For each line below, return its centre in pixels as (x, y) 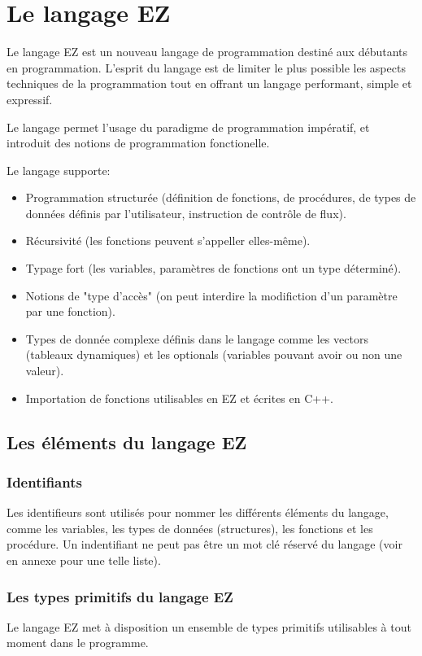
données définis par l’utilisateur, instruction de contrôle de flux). (186, 213)
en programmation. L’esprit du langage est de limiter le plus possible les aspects (206, 67)
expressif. (30, 99)
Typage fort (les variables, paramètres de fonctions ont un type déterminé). (213, 268)
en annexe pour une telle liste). (84, 560)
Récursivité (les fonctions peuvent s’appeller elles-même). (168, 241)
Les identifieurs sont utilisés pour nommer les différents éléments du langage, (198, 512)
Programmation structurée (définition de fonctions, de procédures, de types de (221, 197)
